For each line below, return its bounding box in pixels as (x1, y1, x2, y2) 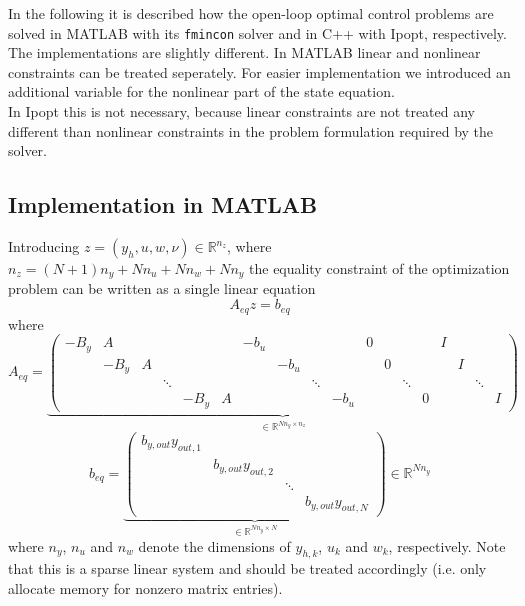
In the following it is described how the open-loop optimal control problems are (8, 3, 494, 23)
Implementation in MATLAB (8, 189, 318, 220)
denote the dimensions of (138, 535, 291, 556)
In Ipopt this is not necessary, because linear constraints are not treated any (8, 101, 475, 122)
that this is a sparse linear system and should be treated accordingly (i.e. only (8, 558, 487, 579)
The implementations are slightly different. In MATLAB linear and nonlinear (8, 42, 481, 63)
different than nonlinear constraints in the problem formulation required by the (8, 120, 494, 141)
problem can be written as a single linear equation (8, 278, 316, 299)
